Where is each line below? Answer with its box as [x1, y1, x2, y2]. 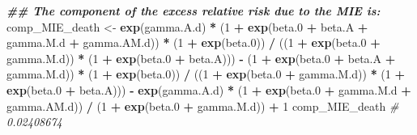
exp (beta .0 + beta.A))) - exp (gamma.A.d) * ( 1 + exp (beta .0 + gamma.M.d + [6, 81, 411, 98]
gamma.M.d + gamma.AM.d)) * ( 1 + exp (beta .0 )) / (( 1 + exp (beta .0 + [6, 34, 381, 51]
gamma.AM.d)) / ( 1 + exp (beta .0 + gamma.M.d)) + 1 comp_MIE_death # [6, 97, 399, 114]
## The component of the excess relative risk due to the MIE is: [6, 2, 381, 19]
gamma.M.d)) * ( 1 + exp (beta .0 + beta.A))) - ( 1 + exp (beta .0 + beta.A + [6, 49, 396, 66]
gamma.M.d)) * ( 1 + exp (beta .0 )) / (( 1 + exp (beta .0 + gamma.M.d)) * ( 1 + [6, 65, 405, 82]
